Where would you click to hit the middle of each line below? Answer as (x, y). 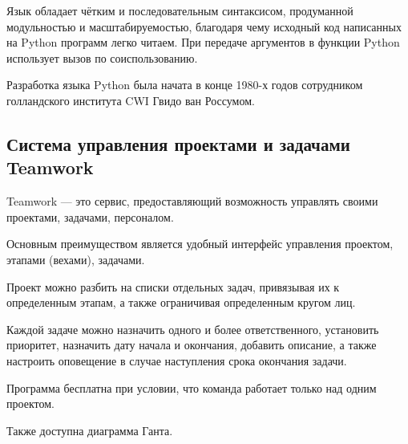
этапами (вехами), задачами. (76, 259)
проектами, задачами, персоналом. (90, 216)
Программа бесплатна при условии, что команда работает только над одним (192, 387)
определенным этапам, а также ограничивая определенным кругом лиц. (181, 302)
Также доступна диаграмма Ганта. (90, 430)
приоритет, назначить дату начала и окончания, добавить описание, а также (192, 345)
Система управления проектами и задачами (178, 143)
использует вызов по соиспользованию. (102, 57)
